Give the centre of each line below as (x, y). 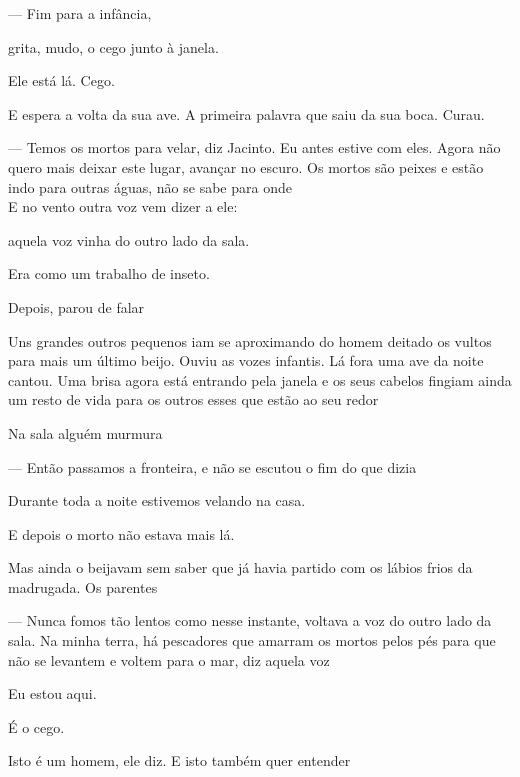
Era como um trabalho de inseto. (109, 273)
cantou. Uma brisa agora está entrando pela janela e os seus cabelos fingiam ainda (260, 379)
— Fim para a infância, (80, 13)
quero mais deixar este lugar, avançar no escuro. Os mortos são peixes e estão (246, 166)
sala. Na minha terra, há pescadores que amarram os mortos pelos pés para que (252, 640)
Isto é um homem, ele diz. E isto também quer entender (179, 760)
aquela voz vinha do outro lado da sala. (129, 239)
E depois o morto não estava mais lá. (121, 533)
